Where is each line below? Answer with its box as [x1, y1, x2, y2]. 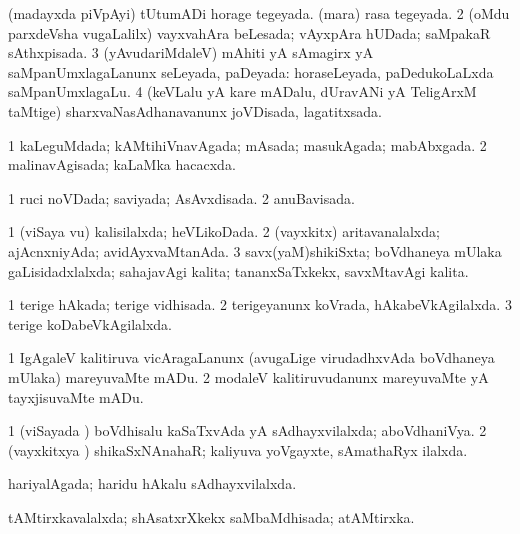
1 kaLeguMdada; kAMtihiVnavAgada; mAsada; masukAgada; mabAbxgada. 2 [8, 134, 487, 155]
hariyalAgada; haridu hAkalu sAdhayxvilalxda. [8, 473, 297, 494]
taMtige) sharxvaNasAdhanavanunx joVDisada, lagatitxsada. [8, 100, 382, 121]
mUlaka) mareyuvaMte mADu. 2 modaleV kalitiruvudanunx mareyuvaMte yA [8, 366, 489, 387]
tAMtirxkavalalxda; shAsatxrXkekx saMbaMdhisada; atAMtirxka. [8, 506, 415, 527]
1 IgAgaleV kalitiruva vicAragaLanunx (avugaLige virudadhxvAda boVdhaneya [8, 347, 495, 368]
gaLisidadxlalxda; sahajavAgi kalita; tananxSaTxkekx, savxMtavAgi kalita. [8, 260, 469, 281]
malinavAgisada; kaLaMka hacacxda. [8, 154, 236, 175]
